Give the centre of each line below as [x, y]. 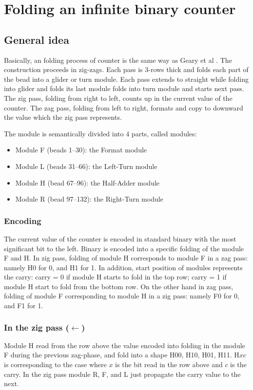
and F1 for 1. [24, 306]
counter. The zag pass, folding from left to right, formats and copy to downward [124, 107]
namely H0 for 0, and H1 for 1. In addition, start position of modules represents [123, 267]
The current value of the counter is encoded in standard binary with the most [120, 238]
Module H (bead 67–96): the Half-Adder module [88, 182]
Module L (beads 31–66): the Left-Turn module [86, 166]
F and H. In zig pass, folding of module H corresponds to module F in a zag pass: [126, 258]
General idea [37, 39]
